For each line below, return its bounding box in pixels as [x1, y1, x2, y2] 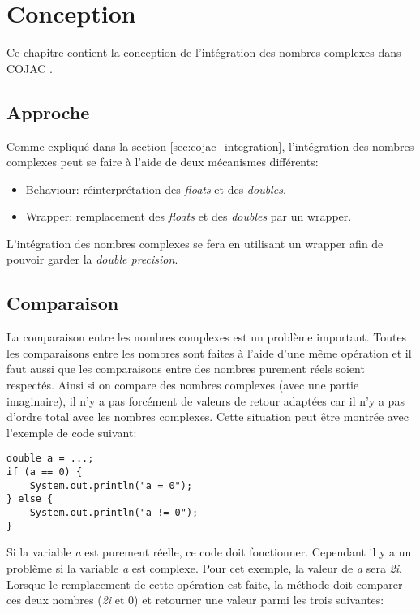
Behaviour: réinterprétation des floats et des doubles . [25, 180, 286, 197]
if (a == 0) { [6, 466, 83, 479]
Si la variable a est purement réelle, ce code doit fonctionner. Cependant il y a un [6, 543, 412, 560]
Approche [6, 99, 90, 124]
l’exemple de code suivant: [6, 423, 137, 440]
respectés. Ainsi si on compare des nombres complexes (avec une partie [6, 376, 359, 393]
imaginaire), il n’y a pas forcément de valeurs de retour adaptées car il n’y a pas [6, 392, 405, 409]
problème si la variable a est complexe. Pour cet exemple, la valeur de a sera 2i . [6, 559, 402, 576]
